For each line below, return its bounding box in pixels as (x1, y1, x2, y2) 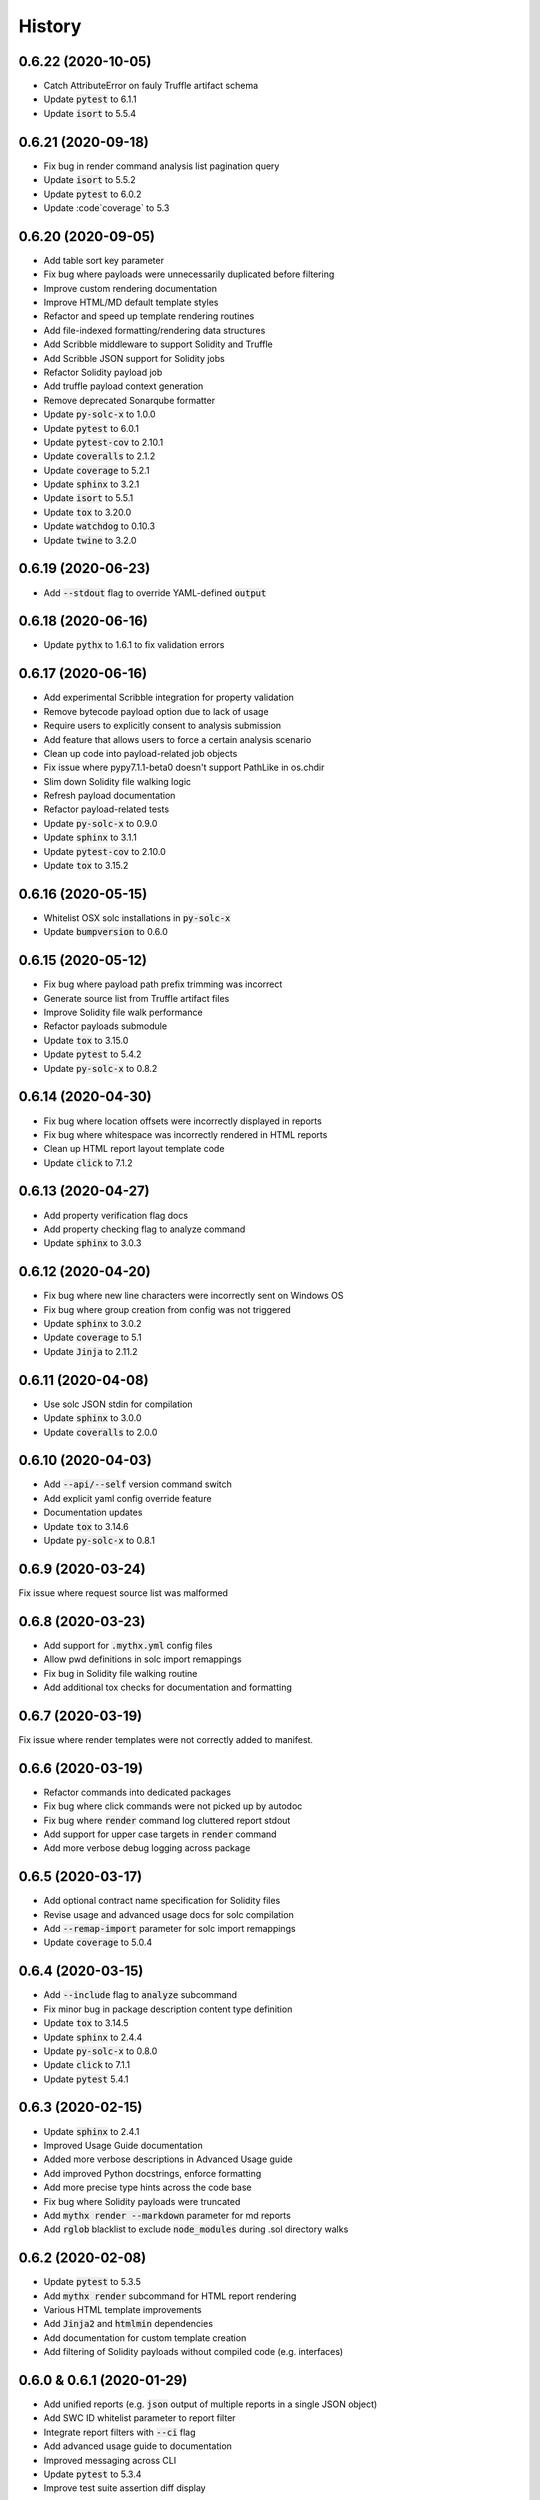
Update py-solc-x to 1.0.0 (43, 408, 156, 420)
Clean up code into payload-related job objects (43, 747, 238, 759)
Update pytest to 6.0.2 (43, 188, 142, 200)
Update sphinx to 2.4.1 (43, 2125, 140, 2137)
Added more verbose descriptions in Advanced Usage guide (43, 2153, 294, 2165)
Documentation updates (43, 1506, 143, 1519)
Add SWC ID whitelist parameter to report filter (43, 2412, 236, 2424)
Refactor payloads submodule (43, 1020, 168, 1032)
